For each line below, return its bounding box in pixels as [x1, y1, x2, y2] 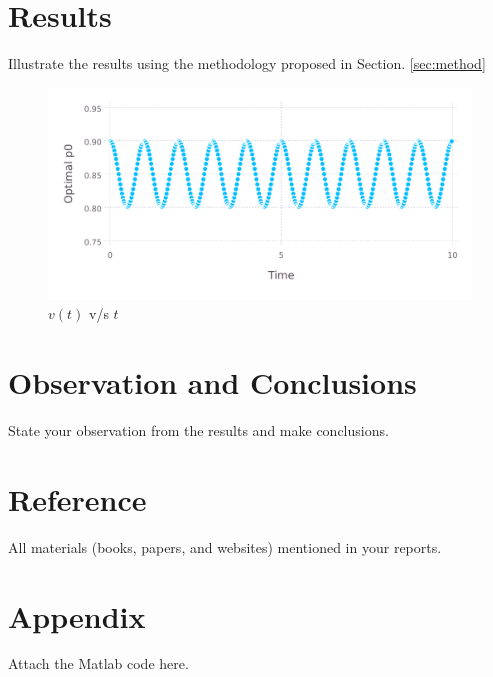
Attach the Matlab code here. [8, 653, 189, 674]
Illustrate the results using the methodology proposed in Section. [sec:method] [8, 53, 486, 74]
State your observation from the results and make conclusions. [8, 420, 389, 441]
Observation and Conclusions [8, 362, 417, 403]
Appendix [8, 595, 146, 636]
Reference [8, 478, 147, 519]
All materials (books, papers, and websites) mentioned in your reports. [8, 536, 442, 557]
